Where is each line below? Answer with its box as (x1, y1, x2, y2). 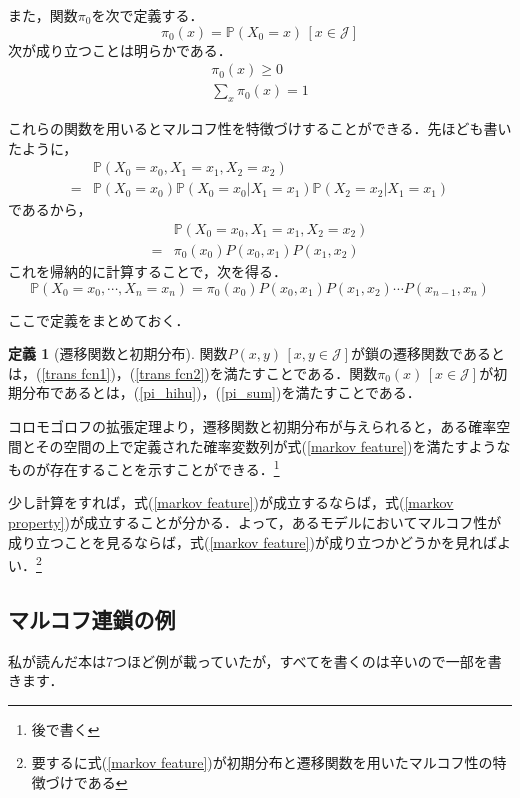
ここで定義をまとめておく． (8, 309, 190, 330)
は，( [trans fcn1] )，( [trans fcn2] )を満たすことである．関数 (8, 362, 378, 383)
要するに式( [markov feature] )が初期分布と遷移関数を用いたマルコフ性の (31, 752, 493, 773)
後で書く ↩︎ (31, 718, 100, 739)
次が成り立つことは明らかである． (8, 39, 232, 60)
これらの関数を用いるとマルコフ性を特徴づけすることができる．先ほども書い (8, 118, 512, 139)
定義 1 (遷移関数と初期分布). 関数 (8, 343, 228, 364)
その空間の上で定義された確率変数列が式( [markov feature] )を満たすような (35, 435, 511, 456)
